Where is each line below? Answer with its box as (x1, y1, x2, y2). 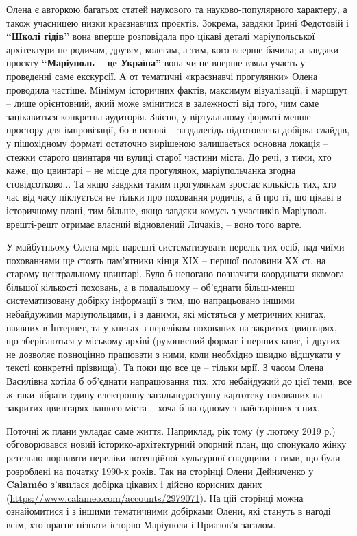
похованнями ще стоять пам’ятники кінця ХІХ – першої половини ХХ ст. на (6, 253, 326, 267)
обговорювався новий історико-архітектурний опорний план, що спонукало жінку (6, 437, 347, 451)
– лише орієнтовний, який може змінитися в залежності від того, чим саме (6, 96, 319, 110)
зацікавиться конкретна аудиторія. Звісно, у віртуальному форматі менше (6, 109, 311, 123)
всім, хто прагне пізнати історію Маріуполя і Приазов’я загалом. (6, 517, 276, 531)
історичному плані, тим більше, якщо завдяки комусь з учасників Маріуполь (6, 203, 327, 217)
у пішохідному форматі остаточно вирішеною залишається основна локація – (6, 136, 328, 150)
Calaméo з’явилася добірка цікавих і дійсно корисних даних (6, 477, 262, 492)
